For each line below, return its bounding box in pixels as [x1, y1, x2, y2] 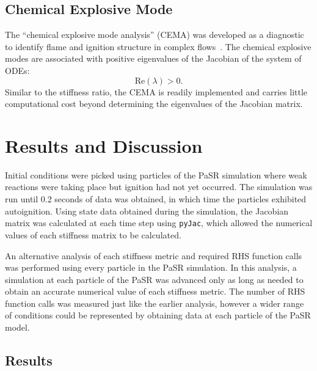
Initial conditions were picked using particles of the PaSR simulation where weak [5, 168, 307, 181]
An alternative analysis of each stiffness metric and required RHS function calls [5, 249, 302, 262]
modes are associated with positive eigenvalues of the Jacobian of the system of [5, 52, 302, 65]
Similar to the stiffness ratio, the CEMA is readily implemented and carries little [5, 85, 308, 98]
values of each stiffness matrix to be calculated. [5, 228, 181, 241]
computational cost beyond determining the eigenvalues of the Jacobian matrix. [5, 97, 303, 110]
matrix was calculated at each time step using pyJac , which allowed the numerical [5, 216, 313, 229]
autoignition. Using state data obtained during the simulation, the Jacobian [5, 204, 289, 217]
